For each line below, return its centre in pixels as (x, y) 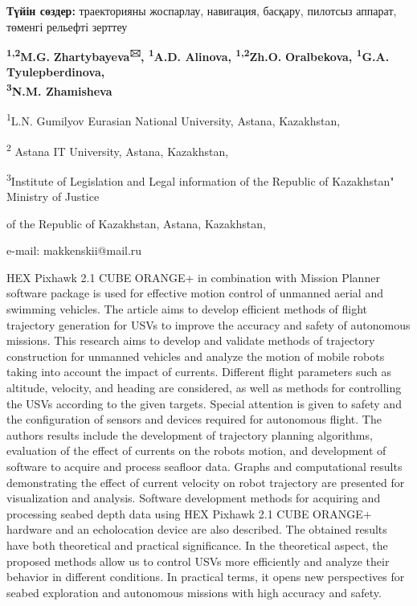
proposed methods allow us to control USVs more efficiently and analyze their (198, 561)
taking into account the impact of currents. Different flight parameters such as (199, 372)
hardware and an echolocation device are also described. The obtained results (197, 529)
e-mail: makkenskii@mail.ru (74, 250)
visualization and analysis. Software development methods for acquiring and (194, 498)
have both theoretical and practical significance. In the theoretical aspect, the (197, 545)
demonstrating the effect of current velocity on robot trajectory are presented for (206, 482)
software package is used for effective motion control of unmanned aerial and (195, 293)
